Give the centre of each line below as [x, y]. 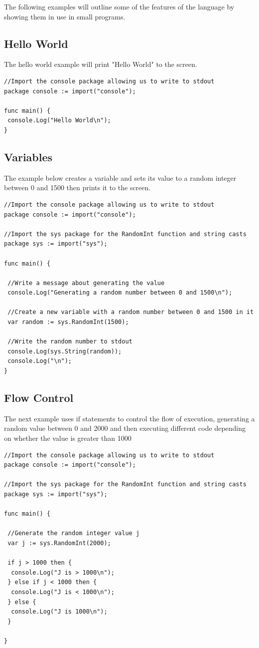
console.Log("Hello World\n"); [59, 121]
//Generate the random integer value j [74, 533]
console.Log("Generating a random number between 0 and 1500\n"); [120, 293]
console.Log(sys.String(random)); [65, 351]
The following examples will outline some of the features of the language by [119, 6]
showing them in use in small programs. [65, 16]
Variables [28, 157]
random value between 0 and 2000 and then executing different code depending [125, 428]
